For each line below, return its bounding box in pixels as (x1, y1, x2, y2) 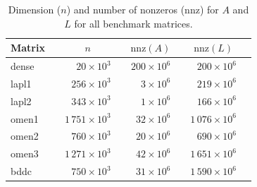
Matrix (11, 40, 45, 55)
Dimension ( (8, 2, 61, 16)
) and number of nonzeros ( (66, 2, 185, 16)
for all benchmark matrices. (74, 16, 193, 30)
